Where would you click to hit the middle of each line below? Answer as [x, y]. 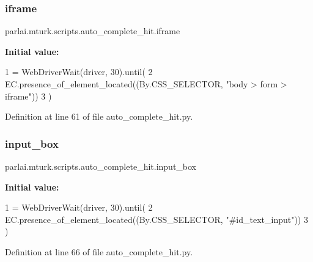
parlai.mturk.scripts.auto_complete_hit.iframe [93, 31]
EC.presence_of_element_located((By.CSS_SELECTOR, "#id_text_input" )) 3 [156, 219]
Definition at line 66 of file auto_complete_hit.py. [99, 251]
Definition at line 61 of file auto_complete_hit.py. [99, 116]
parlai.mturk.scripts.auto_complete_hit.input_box [101, 166]
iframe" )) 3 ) [28, 96]
